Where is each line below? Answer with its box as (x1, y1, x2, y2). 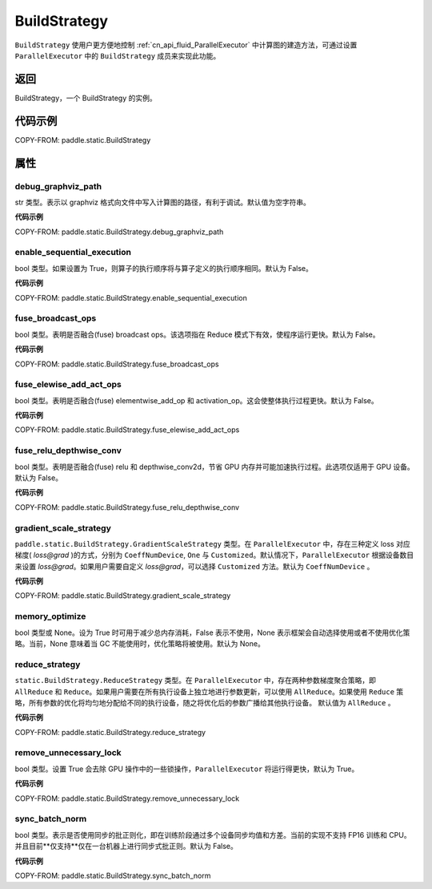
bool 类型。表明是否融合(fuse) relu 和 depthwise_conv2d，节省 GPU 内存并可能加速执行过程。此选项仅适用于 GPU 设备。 (14, 462, 415, 471)
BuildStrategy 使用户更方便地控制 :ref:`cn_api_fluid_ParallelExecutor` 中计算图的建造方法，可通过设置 (14, 40, 358, 50)
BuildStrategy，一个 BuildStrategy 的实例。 (14, 93, 157, 103)
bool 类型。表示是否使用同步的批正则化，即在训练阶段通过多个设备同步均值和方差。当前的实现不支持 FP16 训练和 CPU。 (14, 830, 411, 839)
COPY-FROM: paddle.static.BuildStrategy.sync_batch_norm (14, 871, 211, 880)
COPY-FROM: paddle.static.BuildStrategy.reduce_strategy (14, 727, 206, 737)
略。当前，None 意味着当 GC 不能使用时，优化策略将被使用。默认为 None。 (14, 639, 266, 649)
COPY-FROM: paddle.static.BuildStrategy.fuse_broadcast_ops (14, 359, 219, 369)
